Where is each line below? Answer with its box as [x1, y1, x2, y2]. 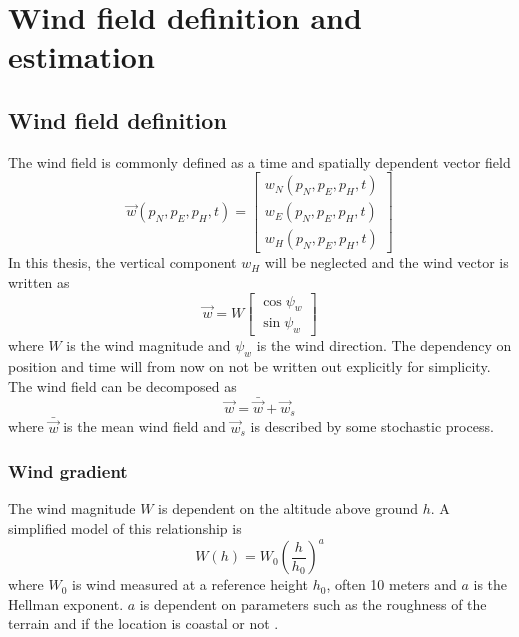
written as [8, 272, 70, 293]
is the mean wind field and [63, 416, 226, 437]
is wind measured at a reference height [72, 574, 308, 595]
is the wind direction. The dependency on [256, 335, 512, 356]
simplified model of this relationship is [8, 518, 242, 539]
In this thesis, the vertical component [8, 252, 237, 273]
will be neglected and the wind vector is [264, 252, 509, 273]
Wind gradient [8, 459, 128, 484]
